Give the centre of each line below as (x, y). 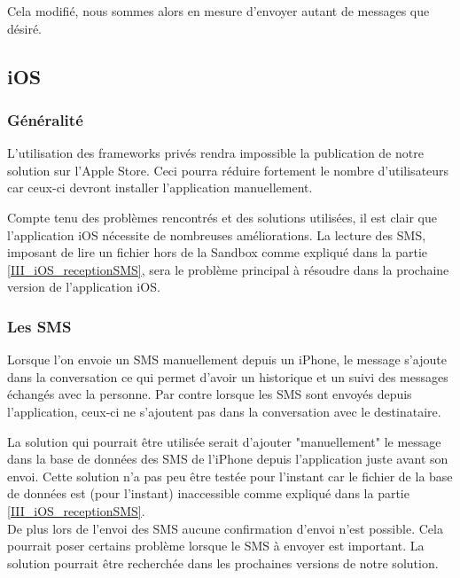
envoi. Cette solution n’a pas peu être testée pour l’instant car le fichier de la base (230, 476)
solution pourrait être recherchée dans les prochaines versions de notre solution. (223, 562)
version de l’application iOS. (84, 287)
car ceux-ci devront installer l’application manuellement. (160, 187)
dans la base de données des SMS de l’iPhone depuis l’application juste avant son (228, 459)
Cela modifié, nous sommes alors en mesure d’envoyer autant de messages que (218, 11)
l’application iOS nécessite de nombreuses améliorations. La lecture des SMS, (217, 234)
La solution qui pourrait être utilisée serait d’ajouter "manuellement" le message (224, 441)
